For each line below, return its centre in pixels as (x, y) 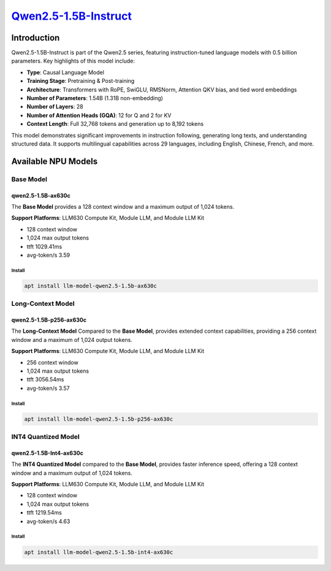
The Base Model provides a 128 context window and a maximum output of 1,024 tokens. (123, 206)
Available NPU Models (55, 161)
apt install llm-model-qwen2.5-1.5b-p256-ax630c (99, 419)
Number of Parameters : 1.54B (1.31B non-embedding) (95, 98)
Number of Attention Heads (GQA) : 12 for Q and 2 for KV (99, 115)
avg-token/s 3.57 (48, 388)
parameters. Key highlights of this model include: (73, 61)
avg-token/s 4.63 (48, 521)
